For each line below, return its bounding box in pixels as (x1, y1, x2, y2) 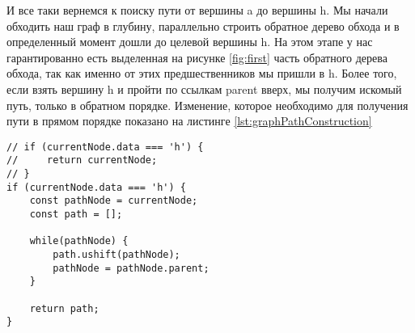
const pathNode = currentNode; (29, 195, 198, 207)
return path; (29, 302, 100, 314)
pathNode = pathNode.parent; (53, 262, 210, 274)
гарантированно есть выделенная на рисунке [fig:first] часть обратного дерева (6, 48, 387, 65)
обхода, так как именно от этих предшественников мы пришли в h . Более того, (6, 65, 397, 82)
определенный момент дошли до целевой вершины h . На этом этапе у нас (6, 33, 373, 50)
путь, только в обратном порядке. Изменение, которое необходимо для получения (6, 96, 409, 113)
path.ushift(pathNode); (53, 249, 180, 260)
